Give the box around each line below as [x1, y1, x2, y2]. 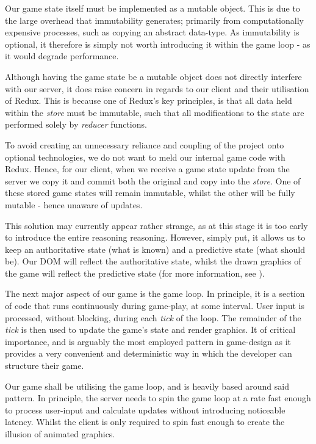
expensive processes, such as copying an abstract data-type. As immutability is [5, 26, 300, 38]
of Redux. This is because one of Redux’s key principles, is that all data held [5, 94, 292, 107]
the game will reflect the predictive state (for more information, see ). [5, 266, 265, 279]
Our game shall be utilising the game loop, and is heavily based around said [5, 379, 289, 392]
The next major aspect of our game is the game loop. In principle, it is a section [5, 287, 305, 300]
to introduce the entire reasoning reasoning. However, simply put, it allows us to [5, 231, 306, 244]
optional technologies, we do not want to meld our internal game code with [5, 150, 285, 163]
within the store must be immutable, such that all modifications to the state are [5, 106, 304, 118]
